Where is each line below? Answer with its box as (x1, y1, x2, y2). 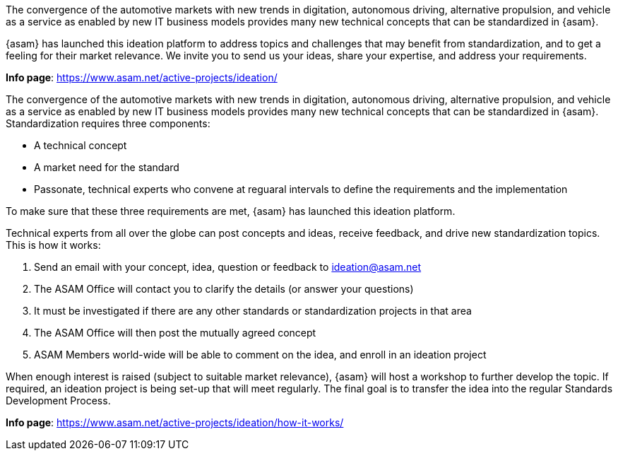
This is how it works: (6, 239, 101, 251)
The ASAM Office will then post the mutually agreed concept (34, 327, 316, 339)
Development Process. (6, 394, 111, 407)
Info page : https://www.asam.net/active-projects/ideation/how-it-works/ (6, 416, 344, 428)
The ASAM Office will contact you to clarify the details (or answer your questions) (34, 283, 414, 295)
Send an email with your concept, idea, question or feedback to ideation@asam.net (34, 261, 422, 273)
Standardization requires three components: (6, 117, 210, 129)
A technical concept (34, 139, 127, 151)
